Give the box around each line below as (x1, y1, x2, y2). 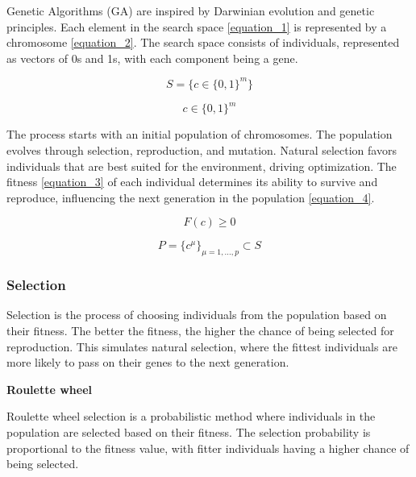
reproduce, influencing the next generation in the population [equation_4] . (6, 189, 375, 205)
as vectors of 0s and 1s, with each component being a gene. (6, 49, 298, 66)
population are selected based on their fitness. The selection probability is (6, 423, 371, 440)
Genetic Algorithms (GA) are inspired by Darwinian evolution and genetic (6, 2, 375, 19)
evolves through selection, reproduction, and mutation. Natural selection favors (6, 141, 397, 158)
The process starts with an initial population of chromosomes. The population (6, 126, 393, 143)
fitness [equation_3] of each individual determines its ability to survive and (6, 173, 378, 190)
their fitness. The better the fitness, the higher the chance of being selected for (6, 321, 394, 338)
